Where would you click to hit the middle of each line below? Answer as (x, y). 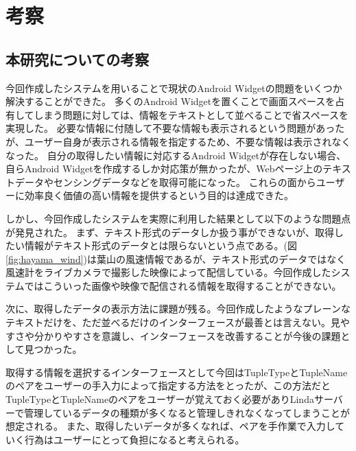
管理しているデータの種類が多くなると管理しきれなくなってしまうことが (187, 412)
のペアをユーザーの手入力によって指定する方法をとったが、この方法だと (168, 385)
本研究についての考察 (78, 59)
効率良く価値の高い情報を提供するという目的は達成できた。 (159, 195)
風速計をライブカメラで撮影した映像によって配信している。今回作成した (168, 272)
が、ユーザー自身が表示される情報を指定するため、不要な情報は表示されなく (178, 141)
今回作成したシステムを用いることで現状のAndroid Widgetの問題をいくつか (174, 88)
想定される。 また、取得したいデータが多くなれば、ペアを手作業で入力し (170, 426)
